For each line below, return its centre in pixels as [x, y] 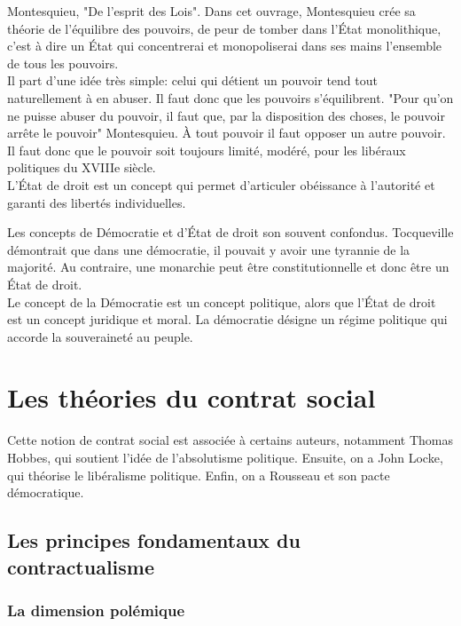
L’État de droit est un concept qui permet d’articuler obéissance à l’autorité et [221, 184]
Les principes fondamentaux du [154, 540]
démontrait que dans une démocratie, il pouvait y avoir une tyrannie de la [209, 249]
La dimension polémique [96, 610]
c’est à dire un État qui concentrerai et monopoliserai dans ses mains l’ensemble [225, 46]
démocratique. [46, 492]
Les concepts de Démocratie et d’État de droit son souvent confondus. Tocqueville [230, 232]
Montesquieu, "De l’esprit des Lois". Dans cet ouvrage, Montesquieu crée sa [211, 11]
